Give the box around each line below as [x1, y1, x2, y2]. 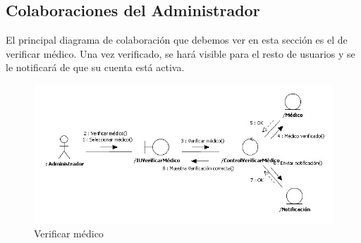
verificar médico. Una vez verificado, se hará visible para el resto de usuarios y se [6, 46, 355, 61]
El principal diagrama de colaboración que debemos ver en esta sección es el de [6, 32, 348, 47]
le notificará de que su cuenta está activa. [6, 60, 185, 75]
